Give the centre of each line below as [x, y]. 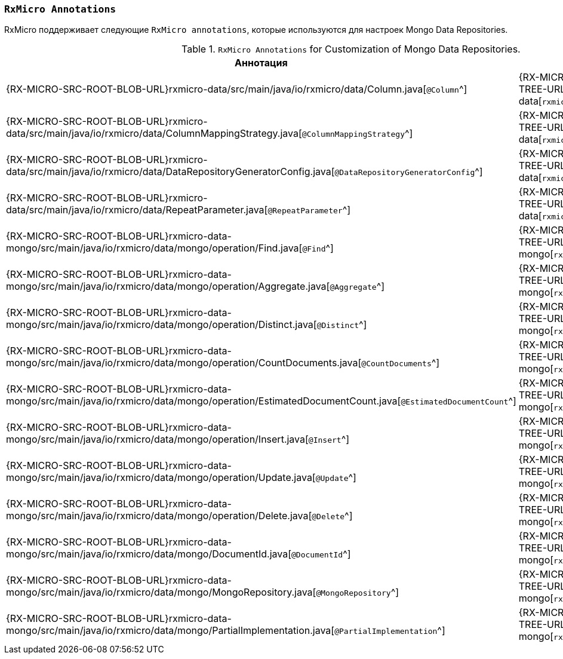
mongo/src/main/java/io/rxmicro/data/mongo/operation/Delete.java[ [159, 516]
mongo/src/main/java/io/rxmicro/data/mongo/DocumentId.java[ [149, 554]
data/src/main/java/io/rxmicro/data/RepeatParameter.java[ [137, 210]
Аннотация [261, 63]
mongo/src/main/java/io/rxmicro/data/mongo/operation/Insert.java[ [157, 439]
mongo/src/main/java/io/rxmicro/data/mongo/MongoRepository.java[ [161, 592]
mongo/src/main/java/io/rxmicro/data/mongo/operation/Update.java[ [161, 478]
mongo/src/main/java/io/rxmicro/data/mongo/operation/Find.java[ [154, 248]
